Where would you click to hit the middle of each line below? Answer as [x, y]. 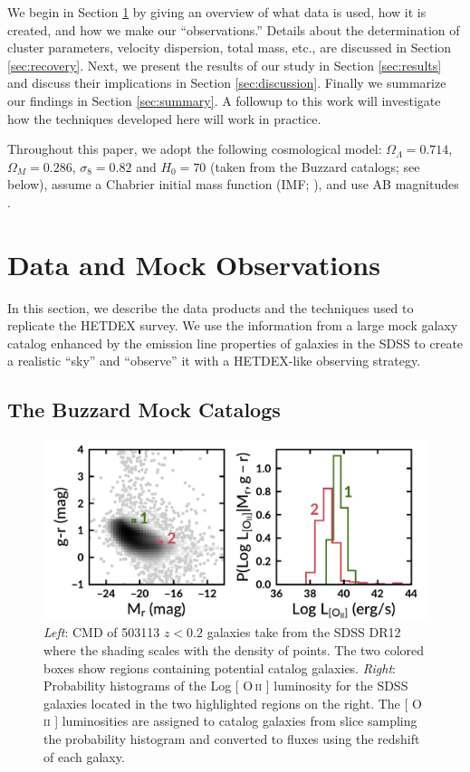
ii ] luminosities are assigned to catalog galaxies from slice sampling [230, 721]
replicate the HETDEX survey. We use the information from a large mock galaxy [233, 325]
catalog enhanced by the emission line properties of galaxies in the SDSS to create [235, 343]
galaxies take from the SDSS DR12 [304, 632]
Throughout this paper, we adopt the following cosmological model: [195, 149]
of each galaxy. [84, 756]
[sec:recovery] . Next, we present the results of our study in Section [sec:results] [225, 65]
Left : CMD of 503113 [102, 632]
